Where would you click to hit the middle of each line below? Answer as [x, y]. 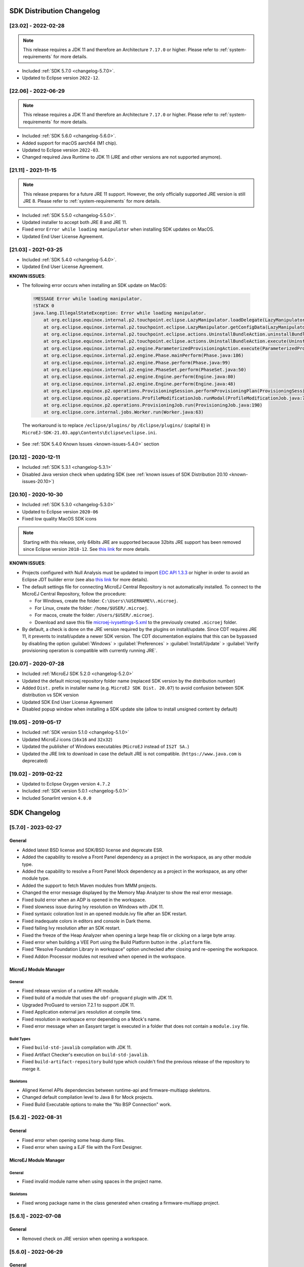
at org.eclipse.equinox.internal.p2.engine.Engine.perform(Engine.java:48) [140, 384]
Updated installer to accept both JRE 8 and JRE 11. [75, 222]
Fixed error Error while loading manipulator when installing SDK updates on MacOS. [118, 229]
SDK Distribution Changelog [55, 11]
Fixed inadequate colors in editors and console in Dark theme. [87, 921]
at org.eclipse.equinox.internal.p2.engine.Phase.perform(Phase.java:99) [137, 363]
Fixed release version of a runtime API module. [71, 991]
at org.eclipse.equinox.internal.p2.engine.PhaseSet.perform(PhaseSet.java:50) [145, 369]
